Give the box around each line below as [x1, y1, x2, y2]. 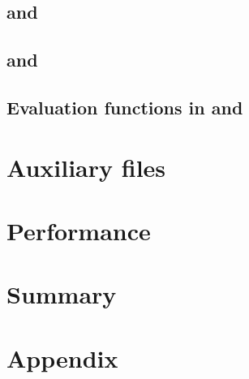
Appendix [6, 341, 118, 374]
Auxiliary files [6, 150, 166, 183]
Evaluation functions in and [6, 94, 243, 119]
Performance [6, 213, 151, 247]
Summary [6, 278, 117, 311]
